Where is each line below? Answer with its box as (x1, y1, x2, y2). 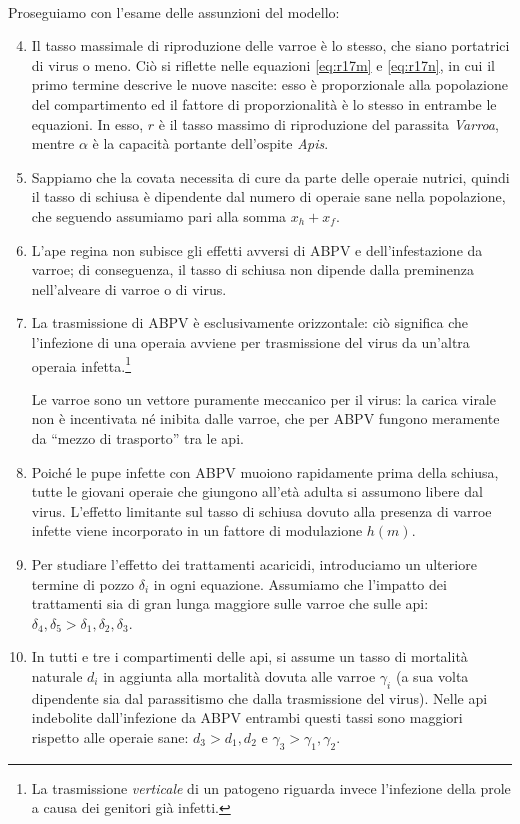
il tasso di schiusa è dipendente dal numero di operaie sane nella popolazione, (31, 186, 506, 207)
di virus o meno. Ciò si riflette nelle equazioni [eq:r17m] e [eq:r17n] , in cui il (31, 54, 495, 75)
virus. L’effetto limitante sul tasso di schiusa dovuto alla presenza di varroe (31, 500, 492, 521)
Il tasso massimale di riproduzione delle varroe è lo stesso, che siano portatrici (31, 35, 510, 56)
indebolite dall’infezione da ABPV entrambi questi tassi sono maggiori (31, 707, 463, 728)
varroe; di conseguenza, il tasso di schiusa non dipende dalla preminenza (31, 259, 475, 280)
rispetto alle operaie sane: (31, 726, 189, 747)
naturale (31, 665, 83, 686)
